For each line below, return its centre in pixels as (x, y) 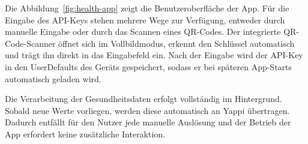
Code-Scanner (30, 43)
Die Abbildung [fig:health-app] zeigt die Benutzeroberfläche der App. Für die (147, 8)
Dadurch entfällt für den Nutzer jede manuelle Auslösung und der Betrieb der (148, 122)
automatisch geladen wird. (53, 78)
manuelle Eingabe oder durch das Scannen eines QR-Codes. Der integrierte (143, 31)
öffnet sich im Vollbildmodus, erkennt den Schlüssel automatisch (177, 43)
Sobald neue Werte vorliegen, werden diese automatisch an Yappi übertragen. (147, 110)
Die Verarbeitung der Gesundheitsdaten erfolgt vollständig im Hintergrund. (143, 99)
